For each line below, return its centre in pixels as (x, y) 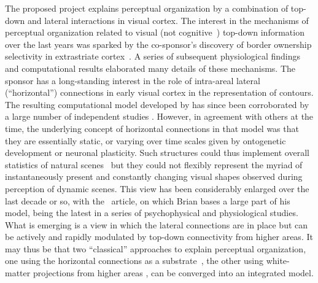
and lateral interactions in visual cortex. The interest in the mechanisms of (168, 20)
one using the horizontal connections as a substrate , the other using (134, 261)
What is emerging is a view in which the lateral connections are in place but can (157, 224)
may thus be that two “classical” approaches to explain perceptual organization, (156, 248)
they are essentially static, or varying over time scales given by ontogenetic (145, 140)
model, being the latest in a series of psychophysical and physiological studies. (152, 213)
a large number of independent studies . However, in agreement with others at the (159, 116)
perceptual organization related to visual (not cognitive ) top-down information (155, 32)
